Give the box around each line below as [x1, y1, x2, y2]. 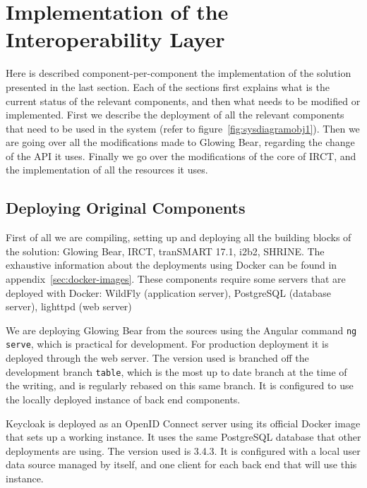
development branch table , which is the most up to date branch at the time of [6, 364, 347, 379]
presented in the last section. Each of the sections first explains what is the [6, 79, 330, 94]
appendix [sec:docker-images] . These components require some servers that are [6, 272, 346, 286]
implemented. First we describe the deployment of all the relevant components [6, 107, 344, 122]
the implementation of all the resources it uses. [6, 162, 208, 177]
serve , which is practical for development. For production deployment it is [6, 336, 329, 351]
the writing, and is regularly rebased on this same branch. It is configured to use [6, 378, 354, 393]
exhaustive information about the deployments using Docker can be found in [6, 257, 337, 272]
